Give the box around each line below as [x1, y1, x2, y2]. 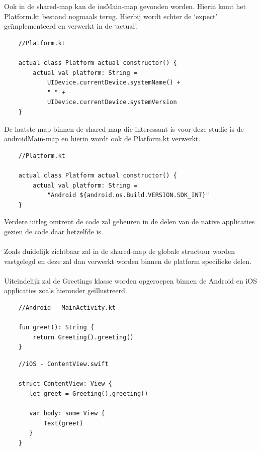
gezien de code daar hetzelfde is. [4, 226, 103, 236]
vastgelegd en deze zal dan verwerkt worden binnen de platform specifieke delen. [4, 255, 251, 266]
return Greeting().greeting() [33, 333, 134, 341]
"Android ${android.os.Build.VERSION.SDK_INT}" [47, 192, 210, 199]
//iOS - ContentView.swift [18, 361, 109, 368]
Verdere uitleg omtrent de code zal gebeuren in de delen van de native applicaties [4, 216, 255, 227]
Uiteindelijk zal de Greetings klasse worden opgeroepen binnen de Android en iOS [4, 275, 257, 286]
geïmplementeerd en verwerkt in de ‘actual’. [4, 21, 138, 31]
